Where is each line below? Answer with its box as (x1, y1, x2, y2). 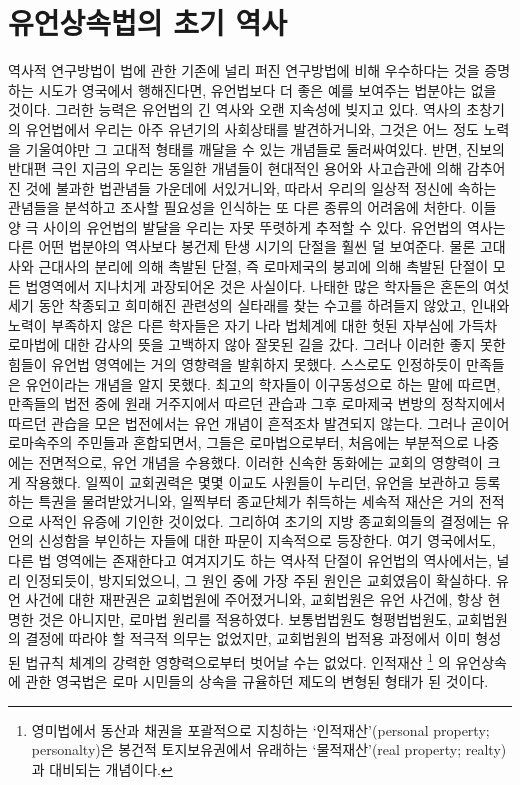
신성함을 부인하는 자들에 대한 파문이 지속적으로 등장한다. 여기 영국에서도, (38, 530, 496, 551)
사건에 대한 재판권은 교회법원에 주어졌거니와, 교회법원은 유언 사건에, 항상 (25, 589, 483, 610)
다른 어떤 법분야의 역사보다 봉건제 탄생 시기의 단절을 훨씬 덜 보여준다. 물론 (8, 236, 476, 257)
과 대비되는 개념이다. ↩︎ (31, 758, 173, 779)
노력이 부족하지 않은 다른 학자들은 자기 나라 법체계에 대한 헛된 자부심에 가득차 (8, 314, 498, 335)
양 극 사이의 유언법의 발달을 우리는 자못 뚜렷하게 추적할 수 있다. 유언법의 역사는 (8, 216, 506, 237)
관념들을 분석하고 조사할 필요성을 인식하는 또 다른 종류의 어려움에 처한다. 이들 (8, 197, 497, 218)
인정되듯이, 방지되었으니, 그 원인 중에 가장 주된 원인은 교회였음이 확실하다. (25, 569, 492, 590)
